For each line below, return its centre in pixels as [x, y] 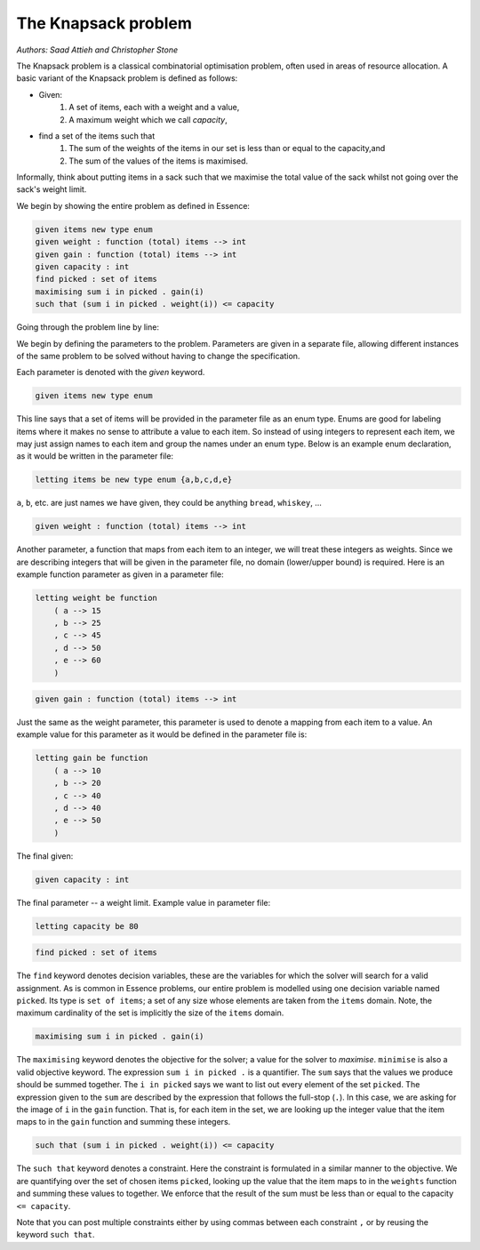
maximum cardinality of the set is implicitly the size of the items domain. [150, 1013]
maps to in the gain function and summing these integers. [124, 1122]
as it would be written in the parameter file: [95, 456]
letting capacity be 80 [87, 926]
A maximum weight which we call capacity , [148, 119]
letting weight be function [96, 598]
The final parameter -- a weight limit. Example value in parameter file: [144, 902]
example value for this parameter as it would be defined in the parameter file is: [162, 734]
